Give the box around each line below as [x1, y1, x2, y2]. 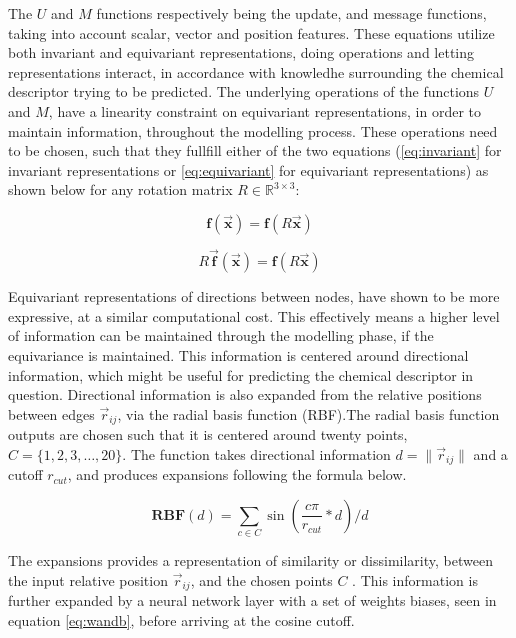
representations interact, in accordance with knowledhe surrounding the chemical [8, 61, 504, 82]
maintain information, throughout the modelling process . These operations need [8, 120, 498, 141]
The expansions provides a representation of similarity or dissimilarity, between [8, 550, 493, 571]
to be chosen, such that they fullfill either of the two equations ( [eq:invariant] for [8, 140, 502, 161]
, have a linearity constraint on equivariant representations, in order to [48, 100, 482, 121]
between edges [8, 403, 95, 424]
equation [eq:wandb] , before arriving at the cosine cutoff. [8, 609, 355, 630]
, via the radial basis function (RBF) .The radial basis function [117, 403, 500, 424]
